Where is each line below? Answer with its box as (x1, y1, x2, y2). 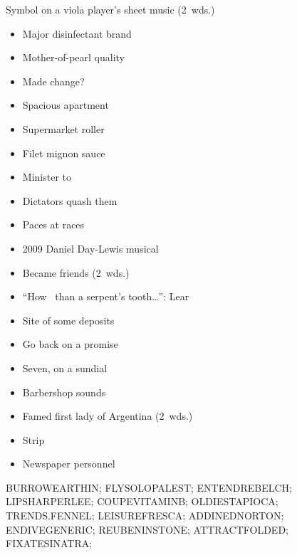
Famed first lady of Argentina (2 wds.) (22, 408, 193, 423)
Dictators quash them (22, 193, 118, 208)
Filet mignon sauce (22, 145, 105, 160)
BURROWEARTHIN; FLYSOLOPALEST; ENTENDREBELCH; (6, 480, 292, 495)
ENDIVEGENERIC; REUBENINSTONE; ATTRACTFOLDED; (6, 522, 288, 536)
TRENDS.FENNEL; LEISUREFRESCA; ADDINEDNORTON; (6, 508, 284, 523)
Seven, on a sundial (22, 360, 108, 375)
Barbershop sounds (22, 384, 106, 399)
